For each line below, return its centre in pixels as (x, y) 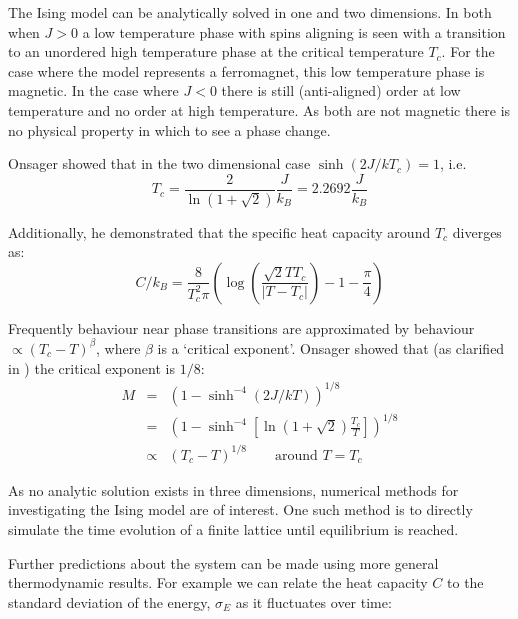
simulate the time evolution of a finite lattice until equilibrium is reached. (233, 528)
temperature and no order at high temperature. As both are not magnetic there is (259, 109)
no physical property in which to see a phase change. (169, 129)
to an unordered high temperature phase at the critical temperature (216, 51)
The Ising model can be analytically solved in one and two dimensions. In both (250, 12)
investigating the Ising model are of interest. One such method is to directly (240, 509)
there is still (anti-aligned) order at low (341, 90)
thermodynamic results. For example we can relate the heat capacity (218, 582)
